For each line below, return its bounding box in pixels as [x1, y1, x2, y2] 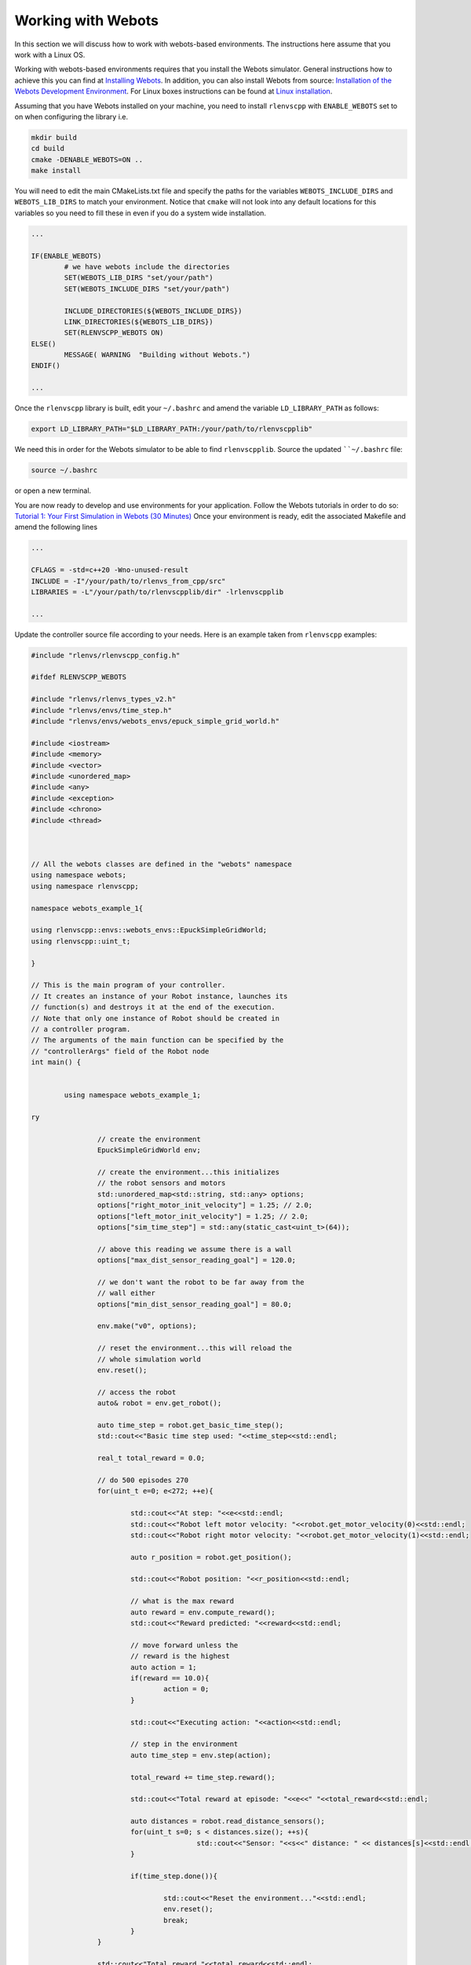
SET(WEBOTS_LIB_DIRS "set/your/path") [64, 274, 214, 282]
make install [31, 166, 82, 175]
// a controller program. [31, 1024, 131, 1034]
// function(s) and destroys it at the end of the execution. [31, 1003, 276, 1012]
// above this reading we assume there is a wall [97, 1244, 292, 1254]
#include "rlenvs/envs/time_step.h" [31, 706, 173, 714]
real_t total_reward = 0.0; [97, 1454, 206, 1463]
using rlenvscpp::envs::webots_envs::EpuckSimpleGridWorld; [31, 926, 268, 935]
